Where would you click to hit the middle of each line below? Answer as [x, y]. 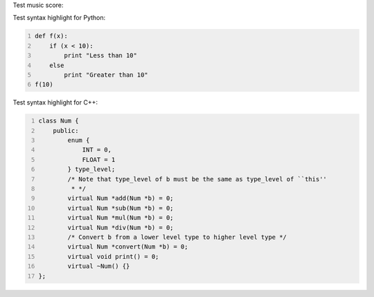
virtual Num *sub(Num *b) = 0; [121, 208]
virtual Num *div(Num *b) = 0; [121, 227]
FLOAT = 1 [99, 160]
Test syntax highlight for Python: [59, 18]
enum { [79, 141]
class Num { [59, 121]
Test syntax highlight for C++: [55, 102]
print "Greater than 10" [106, 75]
